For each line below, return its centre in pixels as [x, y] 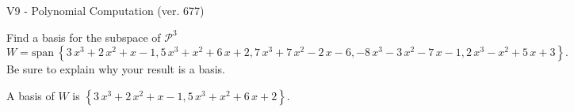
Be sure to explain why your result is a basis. [116, 69]
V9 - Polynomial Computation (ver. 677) [105, 10]
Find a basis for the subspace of [84, 37]
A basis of [31, 95]
